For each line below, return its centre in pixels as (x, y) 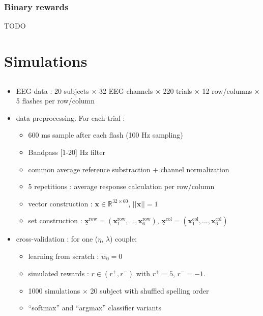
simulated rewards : (59, 273)
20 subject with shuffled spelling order (150, 290)
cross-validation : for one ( (57, 239)
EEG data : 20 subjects (52, 90)
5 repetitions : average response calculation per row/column (121, 186)
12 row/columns (227, 90)
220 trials (178, 90)
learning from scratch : (64, 256)
